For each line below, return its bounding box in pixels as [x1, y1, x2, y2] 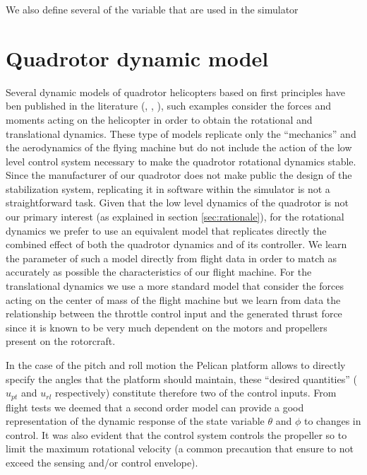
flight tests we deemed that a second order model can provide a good [6, 399, 304, 414]
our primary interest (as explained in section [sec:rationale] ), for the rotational [6, 209, 344, 224]
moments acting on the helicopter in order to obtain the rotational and [6, 112, 313, 127]
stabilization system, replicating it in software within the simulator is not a [6, 181, 330, 196]
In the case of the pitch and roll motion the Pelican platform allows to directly [6, 358, 346, 372]
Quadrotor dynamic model [6, 43, 269, 72]
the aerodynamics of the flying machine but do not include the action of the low [6, 140, 352, 155]
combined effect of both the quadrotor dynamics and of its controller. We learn [6, 237, 347, 252]
